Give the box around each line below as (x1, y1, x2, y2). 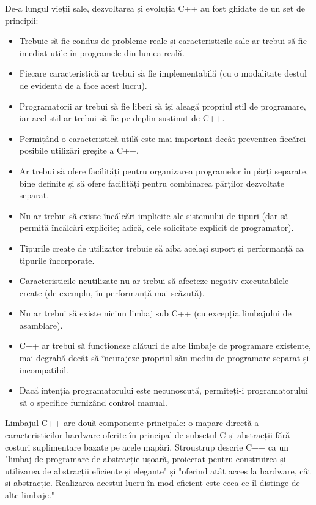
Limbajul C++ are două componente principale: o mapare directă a (5, 416, 259, 429)
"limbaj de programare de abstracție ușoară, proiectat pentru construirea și (5, 452, 286, 465)
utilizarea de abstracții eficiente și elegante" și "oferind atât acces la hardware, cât (5, 464, 311, 477)
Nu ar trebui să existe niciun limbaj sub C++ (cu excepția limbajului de (19, 307, 292, 320)
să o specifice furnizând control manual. (19, 395, 167, 408)
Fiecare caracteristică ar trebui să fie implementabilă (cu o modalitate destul (19, 67, 307, 80)
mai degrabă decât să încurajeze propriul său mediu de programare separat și (19, 351, 309, 364)
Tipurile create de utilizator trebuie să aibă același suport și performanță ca (19, 241, 304, 254)
